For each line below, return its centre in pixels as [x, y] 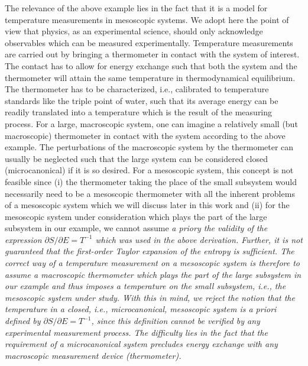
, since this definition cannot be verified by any [176, 321]
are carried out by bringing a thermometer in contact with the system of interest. [152, 54]
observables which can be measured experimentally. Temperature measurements [149, 42]
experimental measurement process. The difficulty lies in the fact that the [136, 332]
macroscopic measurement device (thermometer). [93, 355]
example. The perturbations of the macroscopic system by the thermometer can [149, 147]
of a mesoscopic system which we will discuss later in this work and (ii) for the [147, 205]
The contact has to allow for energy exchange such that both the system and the [151, 65]
